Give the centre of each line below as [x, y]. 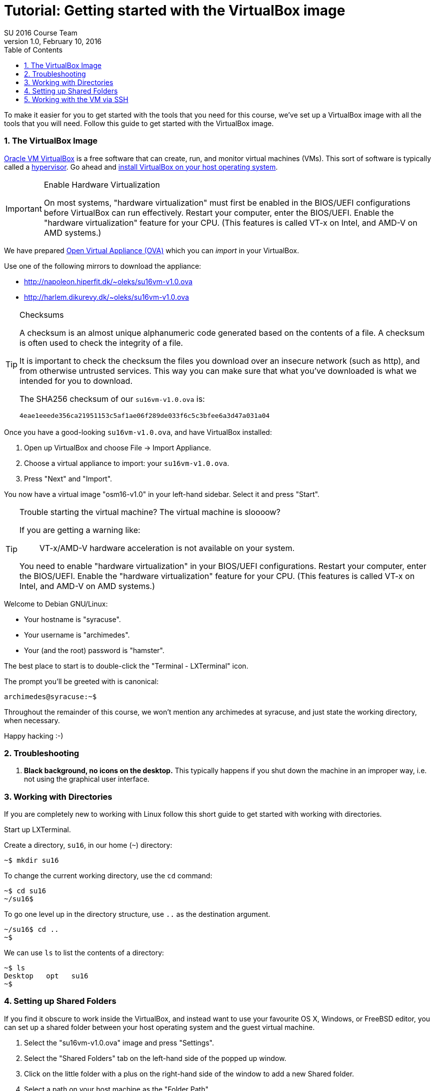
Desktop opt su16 [46, 976]
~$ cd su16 [25, 891]
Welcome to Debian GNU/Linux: [56, 604]
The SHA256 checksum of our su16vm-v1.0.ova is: [112, 399]
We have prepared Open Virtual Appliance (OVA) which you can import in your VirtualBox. [152, 250]
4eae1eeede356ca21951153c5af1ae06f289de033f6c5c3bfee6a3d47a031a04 [145, 415]
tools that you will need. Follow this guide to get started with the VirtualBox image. [139, 123]
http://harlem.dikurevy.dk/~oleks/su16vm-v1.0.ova [107, 297]
